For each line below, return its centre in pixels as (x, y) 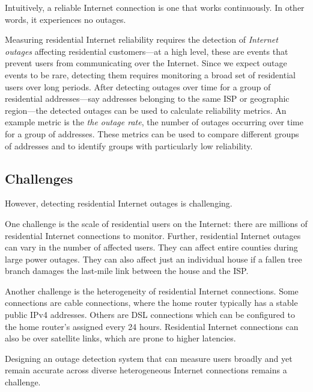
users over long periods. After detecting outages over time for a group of (138, 86)
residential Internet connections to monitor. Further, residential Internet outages (153, 235)
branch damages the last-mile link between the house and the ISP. (127, 271)
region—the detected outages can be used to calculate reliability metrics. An (146, 110)
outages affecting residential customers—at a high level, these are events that (147, 51)
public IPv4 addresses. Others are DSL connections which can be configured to (150, 315)
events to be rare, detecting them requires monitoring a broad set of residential (150, 74)
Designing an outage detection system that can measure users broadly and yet (149, 358)
